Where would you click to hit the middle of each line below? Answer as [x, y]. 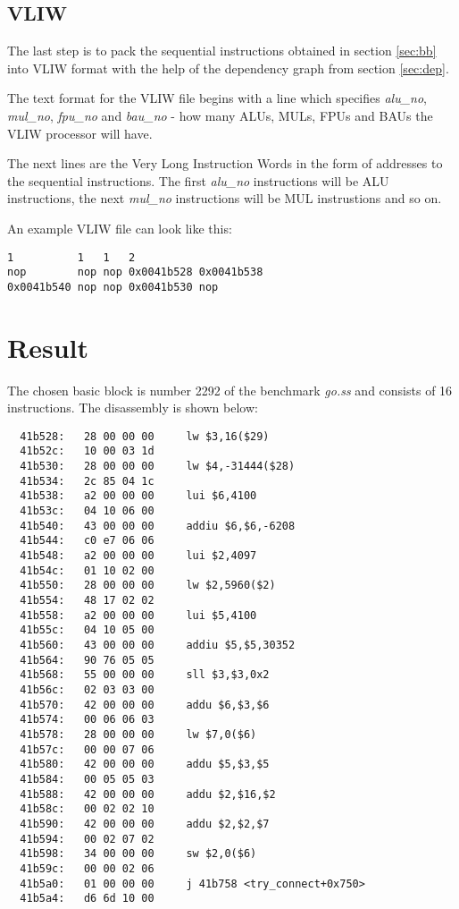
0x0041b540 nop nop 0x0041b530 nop [113, 287]
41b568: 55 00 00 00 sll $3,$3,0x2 [145, 675]
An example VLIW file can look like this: [120, 228]
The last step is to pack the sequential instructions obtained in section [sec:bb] [222, 51]
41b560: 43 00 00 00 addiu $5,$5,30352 [158, 646]
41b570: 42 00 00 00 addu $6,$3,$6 [145, 705]
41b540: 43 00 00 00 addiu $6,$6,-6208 [158, 526]
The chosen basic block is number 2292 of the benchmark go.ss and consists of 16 [230, 390]
